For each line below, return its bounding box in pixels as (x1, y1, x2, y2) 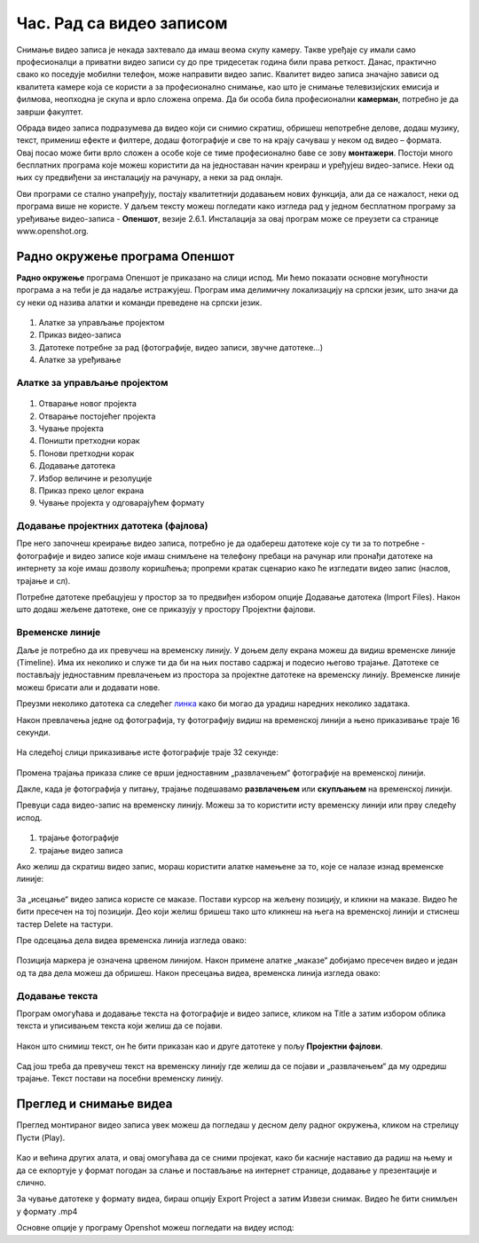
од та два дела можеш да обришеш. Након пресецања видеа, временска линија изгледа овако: (16, 967, 381, 978)
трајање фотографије (38, 832, 120, 843)
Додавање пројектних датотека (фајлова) (16, 520, 208, 532)
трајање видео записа (38, 845, 123, 855)
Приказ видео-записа (38, 329, 122, 341)
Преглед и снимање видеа (16, 1097, 173, 1112)
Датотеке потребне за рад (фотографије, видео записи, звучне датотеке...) (38, 342, 324, 352)
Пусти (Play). (16, 1132, 66, 1143)
